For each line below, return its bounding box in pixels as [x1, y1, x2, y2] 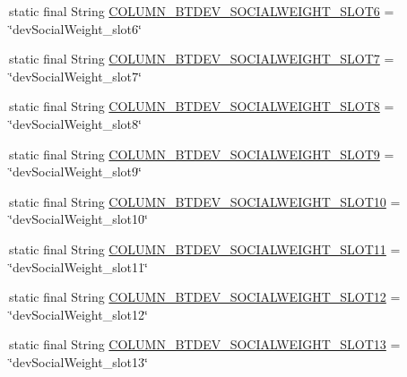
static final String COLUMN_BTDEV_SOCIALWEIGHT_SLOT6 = [9, 2, 394, 20]
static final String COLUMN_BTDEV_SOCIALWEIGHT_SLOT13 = [9, 335, 401, 354]
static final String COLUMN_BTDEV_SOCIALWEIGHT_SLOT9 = [9, 144, 394, 163]
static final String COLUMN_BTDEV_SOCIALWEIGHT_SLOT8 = [9, 97, 394, 116]
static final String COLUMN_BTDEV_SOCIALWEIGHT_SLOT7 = [9, 49, 394, 68]
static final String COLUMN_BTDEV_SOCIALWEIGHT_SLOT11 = [9, 239, 401, 258]
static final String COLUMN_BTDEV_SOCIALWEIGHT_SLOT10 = [9, 192, 401, 210]
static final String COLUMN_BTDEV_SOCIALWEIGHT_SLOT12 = [9, 287, 401, 306]
